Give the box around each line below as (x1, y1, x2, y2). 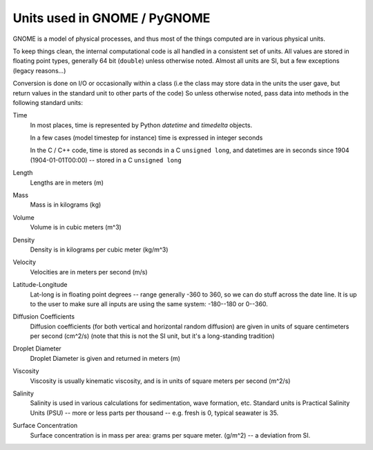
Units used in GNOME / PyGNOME (12, 10, 211, 26)
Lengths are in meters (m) (30, 178, 104, 187)
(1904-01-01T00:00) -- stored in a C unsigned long (30, 156, 182, 164)
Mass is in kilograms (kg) (30, 200, 102, 209)
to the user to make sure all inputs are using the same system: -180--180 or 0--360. (30, 299, 269, 308)
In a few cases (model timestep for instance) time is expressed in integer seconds (30, 133, 263, 142)
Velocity (12, 258, 37, 266)
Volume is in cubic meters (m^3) (30, 223, 122, 232)
